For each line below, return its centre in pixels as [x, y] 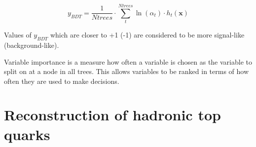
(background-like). [32, 45]
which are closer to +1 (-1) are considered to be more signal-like [147, 35]
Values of [18, 35]
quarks [27, 134]
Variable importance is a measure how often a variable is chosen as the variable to [128, 61]
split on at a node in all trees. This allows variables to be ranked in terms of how [127, 71]
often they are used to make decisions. [62, 81]
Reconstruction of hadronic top [112, 115]
